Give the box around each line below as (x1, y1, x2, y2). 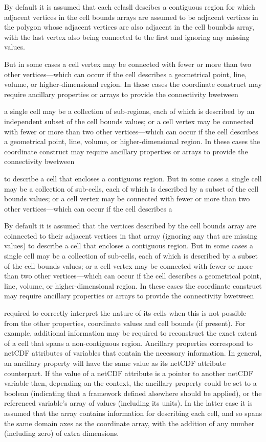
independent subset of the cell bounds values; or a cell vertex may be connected (4, 115, 254, 126)
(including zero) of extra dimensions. (4, 428, 119, 438)
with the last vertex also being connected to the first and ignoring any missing (4, 31, 250, 42)
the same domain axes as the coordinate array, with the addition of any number (4, 417, 255, 428)
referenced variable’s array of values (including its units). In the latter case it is (4, 398, 253, 408)
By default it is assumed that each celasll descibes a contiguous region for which (4, 2, 255, 12)
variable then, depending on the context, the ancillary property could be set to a (4, 378, 257, 388)
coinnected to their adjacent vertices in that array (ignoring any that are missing (4, 230, 258, 241)
